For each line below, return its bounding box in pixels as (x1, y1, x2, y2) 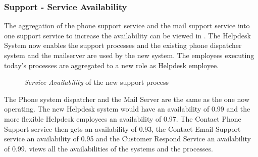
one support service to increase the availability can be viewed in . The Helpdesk (4, 30, 251, 40)
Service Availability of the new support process (24, 77, 169, 87)
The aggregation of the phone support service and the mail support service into (4, 20, 250, 31)
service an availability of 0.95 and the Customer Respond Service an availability (4, 133, 251, 144)
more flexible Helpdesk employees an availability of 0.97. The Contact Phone (4, 113, 241, 124)
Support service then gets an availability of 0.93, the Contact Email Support (4, 123, 241, 134)
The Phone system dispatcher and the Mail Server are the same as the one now (4, 93, 250, 104)
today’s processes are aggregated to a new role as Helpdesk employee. (4, 60, 219, 70)
